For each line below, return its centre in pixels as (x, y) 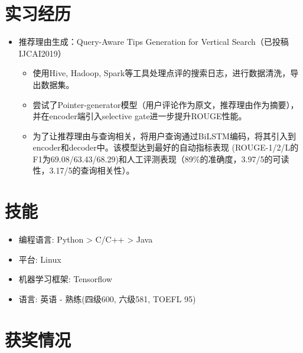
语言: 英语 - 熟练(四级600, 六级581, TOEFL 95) (107, 298)
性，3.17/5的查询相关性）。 (84, 170)
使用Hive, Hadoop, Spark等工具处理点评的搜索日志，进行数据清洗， (162, 73)
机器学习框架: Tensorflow (65, 279)
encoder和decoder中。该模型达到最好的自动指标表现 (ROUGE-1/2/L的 (166, 147)
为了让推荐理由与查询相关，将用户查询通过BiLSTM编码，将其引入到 (164, 135)
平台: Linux (40, 259)
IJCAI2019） (42, 53)
